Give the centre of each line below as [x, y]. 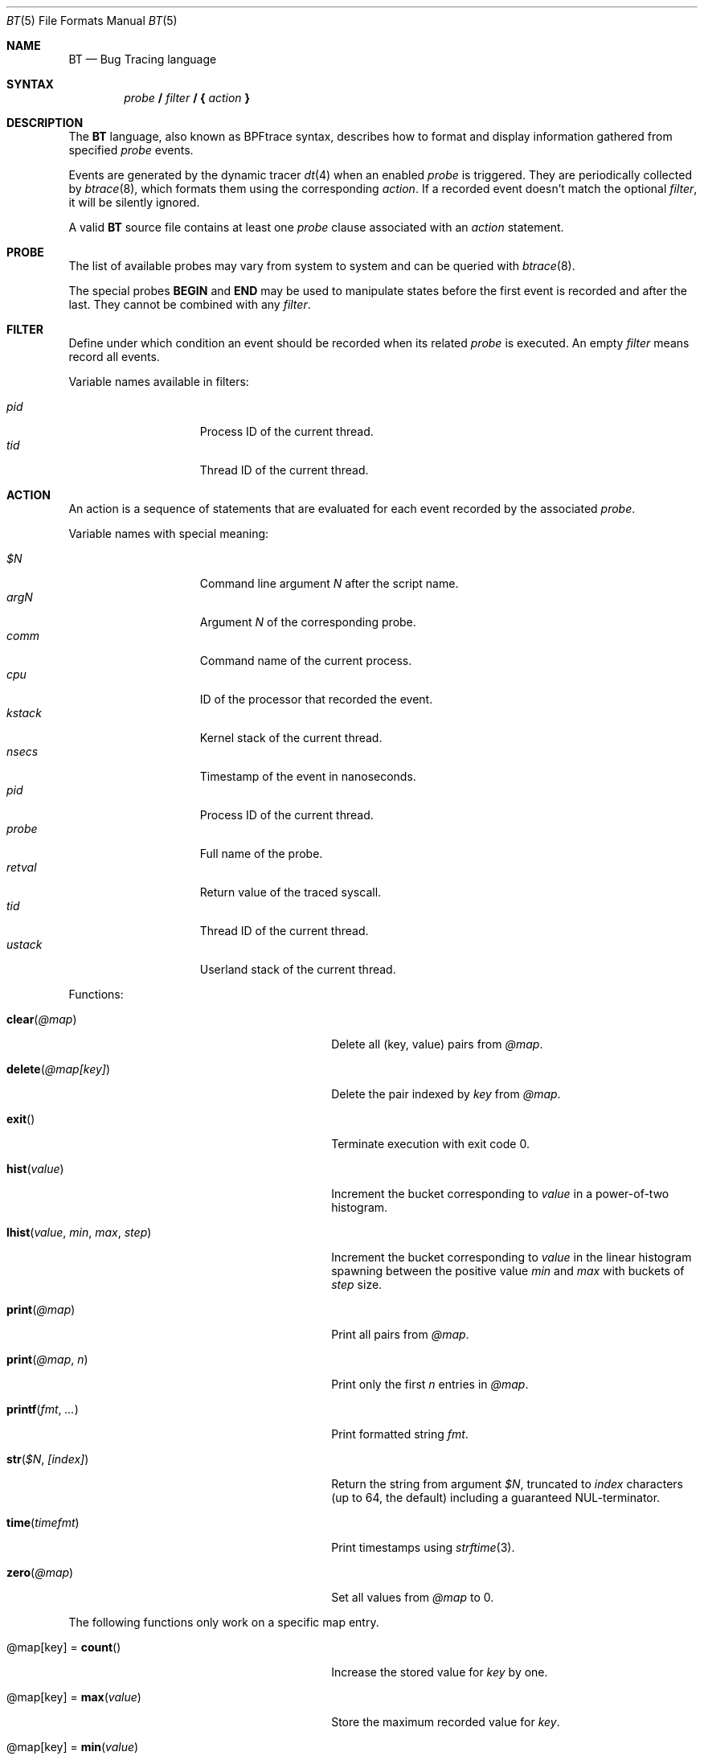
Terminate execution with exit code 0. [430, 1144]
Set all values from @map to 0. [413, 1597]
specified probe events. [131, 150]
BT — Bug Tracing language [143, 59]
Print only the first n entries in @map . [430, 1384]
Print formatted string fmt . [400, 1434]
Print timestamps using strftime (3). [423, 1547]
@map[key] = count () [64, 1647]
